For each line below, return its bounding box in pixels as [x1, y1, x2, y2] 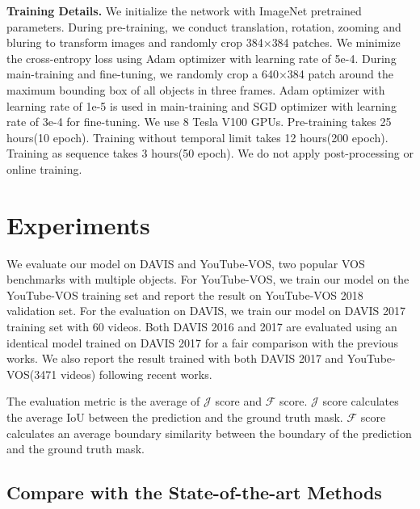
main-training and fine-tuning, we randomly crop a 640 [6, 65, 279, 82]
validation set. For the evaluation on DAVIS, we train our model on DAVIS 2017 [6, 302, 405, 319]
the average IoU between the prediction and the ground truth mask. [6, 409, 343, 425]
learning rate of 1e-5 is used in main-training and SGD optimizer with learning [6, 97, 397, 114]
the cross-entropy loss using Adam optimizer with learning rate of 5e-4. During [6, 49, 397, 66]
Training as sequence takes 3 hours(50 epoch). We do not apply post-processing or [6, 145, 414, 162]
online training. [6, 160, 82, 177]
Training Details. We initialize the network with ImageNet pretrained [6, 2, 362, 19]
